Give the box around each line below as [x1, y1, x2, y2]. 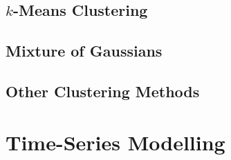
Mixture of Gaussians [6, 40, 163, 61]
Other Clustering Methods [6, 80, 200, 101]
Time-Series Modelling [6, 128, 225, 156]
